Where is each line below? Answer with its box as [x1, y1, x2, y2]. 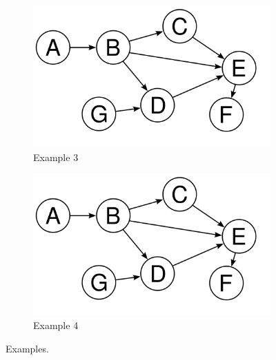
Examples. [6, 341, 49, 355]
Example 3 [33, 149, 79, 164]
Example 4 [33, 318, 79, 332]
